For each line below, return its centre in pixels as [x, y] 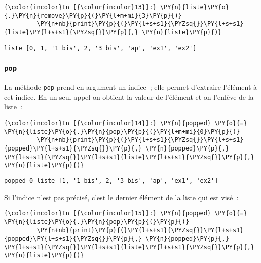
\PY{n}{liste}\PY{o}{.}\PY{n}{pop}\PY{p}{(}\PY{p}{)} [97, 222]
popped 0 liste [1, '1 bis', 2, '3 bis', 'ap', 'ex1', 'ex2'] [111, 181]
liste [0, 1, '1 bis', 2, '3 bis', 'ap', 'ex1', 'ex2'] [100, 48]
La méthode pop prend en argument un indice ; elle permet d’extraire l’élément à [131, 87]
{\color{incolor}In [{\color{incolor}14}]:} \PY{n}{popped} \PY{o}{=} [126, 123]
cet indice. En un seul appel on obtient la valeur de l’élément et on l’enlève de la [129, 97]
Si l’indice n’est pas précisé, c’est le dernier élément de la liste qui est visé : [121, 197]
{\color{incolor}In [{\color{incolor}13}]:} [80, 7]
